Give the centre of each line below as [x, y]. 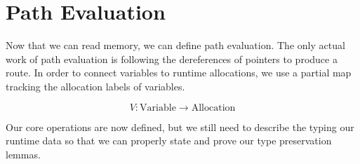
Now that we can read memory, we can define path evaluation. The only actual [175, 45]
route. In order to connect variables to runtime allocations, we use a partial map [179, 73]
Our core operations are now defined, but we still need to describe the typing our [180, 127]
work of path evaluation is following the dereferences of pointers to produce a [172, 59]
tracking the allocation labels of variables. [95, 86]
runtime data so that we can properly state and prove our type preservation [169, 141]
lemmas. [23, 154]
